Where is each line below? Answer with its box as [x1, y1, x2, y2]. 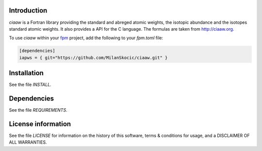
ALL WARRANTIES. [9, 139, 47, 145]
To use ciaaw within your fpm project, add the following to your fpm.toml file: [9, 35, 164, 41]
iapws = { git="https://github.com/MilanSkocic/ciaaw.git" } [19, 55, 168, 60]
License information [9, 119, 71, 128]
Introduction [9, 6, 48, 15]
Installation [9, 69, 44, 77]
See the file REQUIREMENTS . [9, 107, 67, 113]
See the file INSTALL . [9, 82, 51, 87]
